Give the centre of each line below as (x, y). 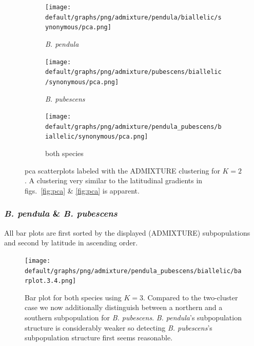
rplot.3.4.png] (51, 281)
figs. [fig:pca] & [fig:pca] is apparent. (82, 190)
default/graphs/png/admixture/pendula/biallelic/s (133, 17)
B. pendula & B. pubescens (61, 213)
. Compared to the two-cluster (190, 297)
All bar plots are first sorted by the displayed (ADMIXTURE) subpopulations (127, 232)
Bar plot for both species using (73, 297)
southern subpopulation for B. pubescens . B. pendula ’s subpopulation (133, 318)
